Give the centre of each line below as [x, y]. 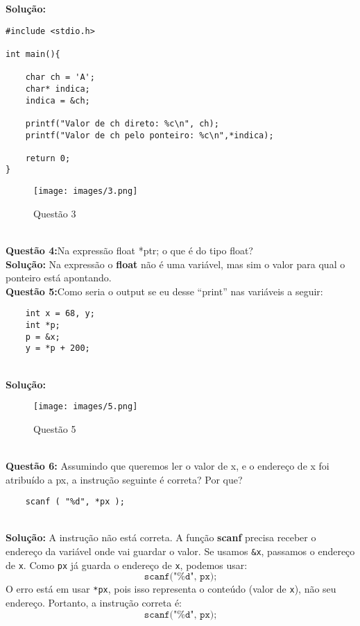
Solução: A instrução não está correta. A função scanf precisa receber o [161, 537]
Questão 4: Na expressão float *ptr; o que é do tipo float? [129, 250]
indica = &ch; [58, 100]
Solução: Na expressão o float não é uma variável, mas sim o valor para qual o [175, 264]
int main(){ [33, 54]
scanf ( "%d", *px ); [75, 502]
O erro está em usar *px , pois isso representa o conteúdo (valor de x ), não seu [171, 589]
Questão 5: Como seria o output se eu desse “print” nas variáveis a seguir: [164, 291]
